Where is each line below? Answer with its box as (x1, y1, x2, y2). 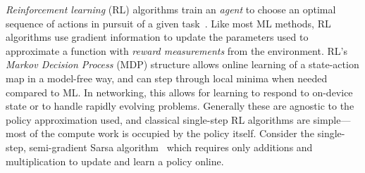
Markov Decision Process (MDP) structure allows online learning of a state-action (6, 57, 359, 72)
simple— (313, 112, 351, 127)
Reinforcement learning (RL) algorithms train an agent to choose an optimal (6, 2, 336, 16)
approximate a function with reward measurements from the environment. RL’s (6, 43, 347, 58)
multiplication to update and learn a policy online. (6, 153, 224, 168)
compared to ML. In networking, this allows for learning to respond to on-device (6, 84, 353, 99)
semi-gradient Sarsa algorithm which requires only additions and (29, 139, 313, 154)
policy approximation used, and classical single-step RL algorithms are (6, 112, 310, 127)
